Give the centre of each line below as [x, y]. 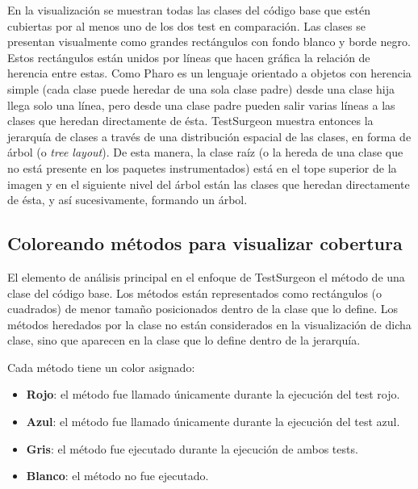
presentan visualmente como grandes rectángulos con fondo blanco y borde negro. [209, 42]
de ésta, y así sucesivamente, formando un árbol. [127, 200]
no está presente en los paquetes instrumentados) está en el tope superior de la [202, 167]
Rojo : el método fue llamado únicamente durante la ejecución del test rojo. [213, 394]
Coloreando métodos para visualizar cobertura [205, 243]
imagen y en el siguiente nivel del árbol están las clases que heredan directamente [209, 184]
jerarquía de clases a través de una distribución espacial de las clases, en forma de [209, 136]
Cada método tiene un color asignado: [101, 367]
